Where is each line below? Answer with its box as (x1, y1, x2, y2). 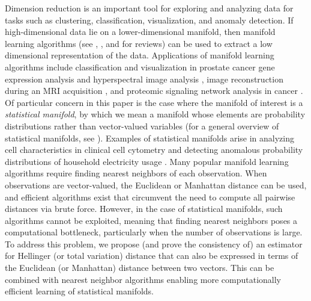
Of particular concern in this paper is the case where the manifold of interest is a (5, 96, 303, 108)
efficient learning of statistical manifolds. (5, 285, 154, 297)
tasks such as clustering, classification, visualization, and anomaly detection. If (5, 13, 294, 26)
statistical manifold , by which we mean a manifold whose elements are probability (5, 108, 306, 120)
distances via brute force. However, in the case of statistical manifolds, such (5, 202, 283, 215)
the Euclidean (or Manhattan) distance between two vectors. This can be (5, 261, 274, 274)
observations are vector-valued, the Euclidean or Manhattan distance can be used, (5, 178, 307, 191)
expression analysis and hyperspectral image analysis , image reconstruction (5, 72, 283, 85)
